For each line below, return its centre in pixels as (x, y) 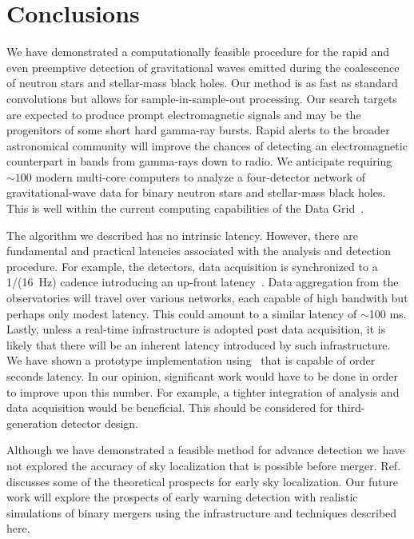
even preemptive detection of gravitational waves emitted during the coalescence (203, 67)
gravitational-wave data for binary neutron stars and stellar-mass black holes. (196, 192)
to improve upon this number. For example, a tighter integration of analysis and (203, 391)
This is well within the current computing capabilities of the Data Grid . (185, 208)
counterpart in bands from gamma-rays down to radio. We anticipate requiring (199, 161)
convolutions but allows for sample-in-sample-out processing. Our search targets (202, 98)
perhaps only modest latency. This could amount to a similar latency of (182, 313)
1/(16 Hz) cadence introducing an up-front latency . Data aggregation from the (203, 282)
